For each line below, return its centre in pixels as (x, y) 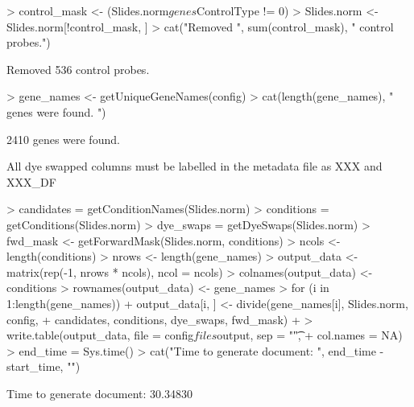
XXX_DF (31, 181)
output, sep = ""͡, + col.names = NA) (310, 335)
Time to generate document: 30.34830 (100, 393)
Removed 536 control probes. (78, 69)
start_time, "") (43, 366)
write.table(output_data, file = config (100, 335)
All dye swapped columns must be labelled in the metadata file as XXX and (195, 166)
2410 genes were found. (63, 139)
